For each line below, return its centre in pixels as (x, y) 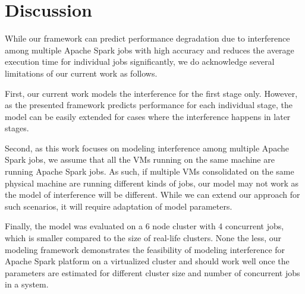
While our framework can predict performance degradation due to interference (147, 38)
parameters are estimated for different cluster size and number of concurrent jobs (152, 272)
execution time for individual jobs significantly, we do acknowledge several (140, 61)
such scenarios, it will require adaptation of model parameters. (119, 206)
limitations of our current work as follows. (81, 73)
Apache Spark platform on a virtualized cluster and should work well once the (147, 261)
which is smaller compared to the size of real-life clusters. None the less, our (143, 238)
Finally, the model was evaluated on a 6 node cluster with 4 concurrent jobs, (144, 226)
